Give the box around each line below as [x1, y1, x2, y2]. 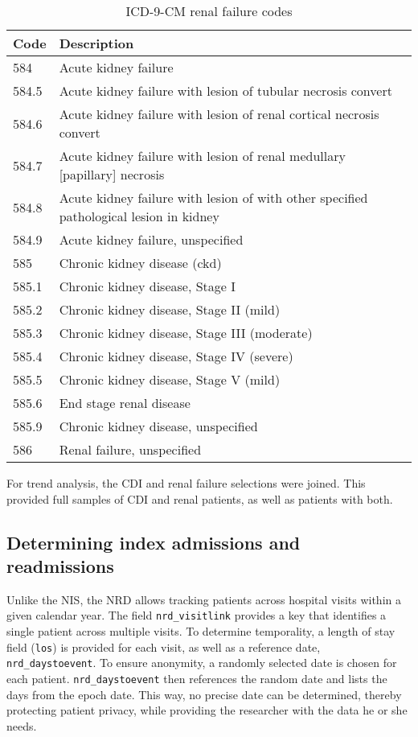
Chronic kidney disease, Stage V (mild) [59, 370, 281, 389]
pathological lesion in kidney [59, 207, 219, 225]
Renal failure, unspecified [59, 440, 202, 459]
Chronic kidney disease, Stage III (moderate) [59, 323, 313, 342]
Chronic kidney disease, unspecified [59, 417, 258, 435]
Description [59, 34, 134, 52]
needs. [6, 717, 37, 734]
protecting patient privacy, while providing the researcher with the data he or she [6, 702, 408, 718]
